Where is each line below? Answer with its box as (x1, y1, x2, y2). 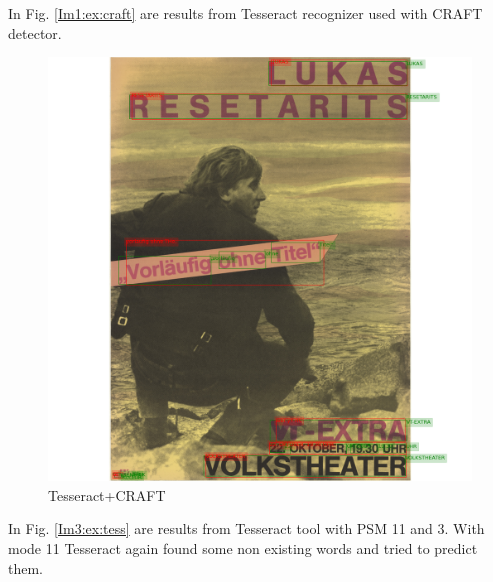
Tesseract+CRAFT (48, 484, 166, 505)
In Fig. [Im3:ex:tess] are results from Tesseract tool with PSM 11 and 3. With (8, 518, 485, 539)
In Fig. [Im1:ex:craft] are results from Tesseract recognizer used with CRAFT (8, 3, 483, 23)
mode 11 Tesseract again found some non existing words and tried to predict (8, 537, 478, 558)
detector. (8, 22, 62, 43)
